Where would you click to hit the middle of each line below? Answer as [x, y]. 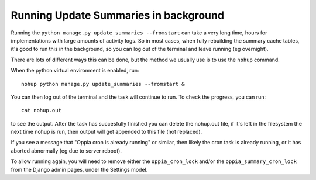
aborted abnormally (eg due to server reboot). [66, 150]
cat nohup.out [41, 110]
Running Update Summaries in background [118, 15]
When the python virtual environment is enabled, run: [75, 71]
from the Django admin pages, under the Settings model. [79, 169]
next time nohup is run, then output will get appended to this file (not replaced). [107, 132]
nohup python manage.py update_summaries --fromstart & [103, 84]
